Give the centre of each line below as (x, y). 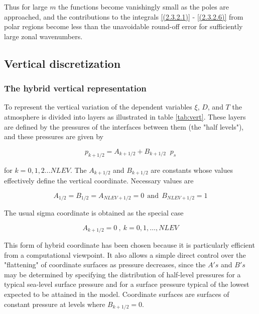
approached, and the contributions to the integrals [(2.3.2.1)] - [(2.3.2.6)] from (124, 16)
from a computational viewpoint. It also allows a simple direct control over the (125, 254)
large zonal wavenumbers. (43, 36)
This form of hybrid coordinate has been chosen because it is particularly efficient (129, 245)
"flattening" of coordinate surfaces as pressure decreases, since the (105, 265)
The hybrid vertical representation (75, 88)
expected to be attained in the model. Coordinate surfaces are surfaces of (117, 294)
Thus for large (26, 7)
